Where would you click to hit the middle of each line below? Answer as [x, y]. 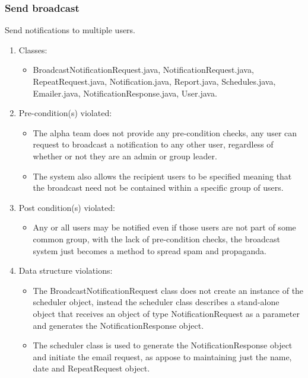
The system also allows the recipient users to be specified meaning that [162, 176]
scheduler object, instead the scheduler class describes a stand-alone [156, 302]
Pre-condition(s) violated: [65, 113]
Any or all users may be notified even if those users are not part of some [164, 227]
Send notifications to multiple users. [70, 30]
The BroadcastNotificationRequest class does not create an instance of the [168, 290]
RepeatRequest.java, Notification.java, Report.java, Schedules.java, [154, 81]
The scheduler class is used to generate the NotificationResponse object [163, 345]
